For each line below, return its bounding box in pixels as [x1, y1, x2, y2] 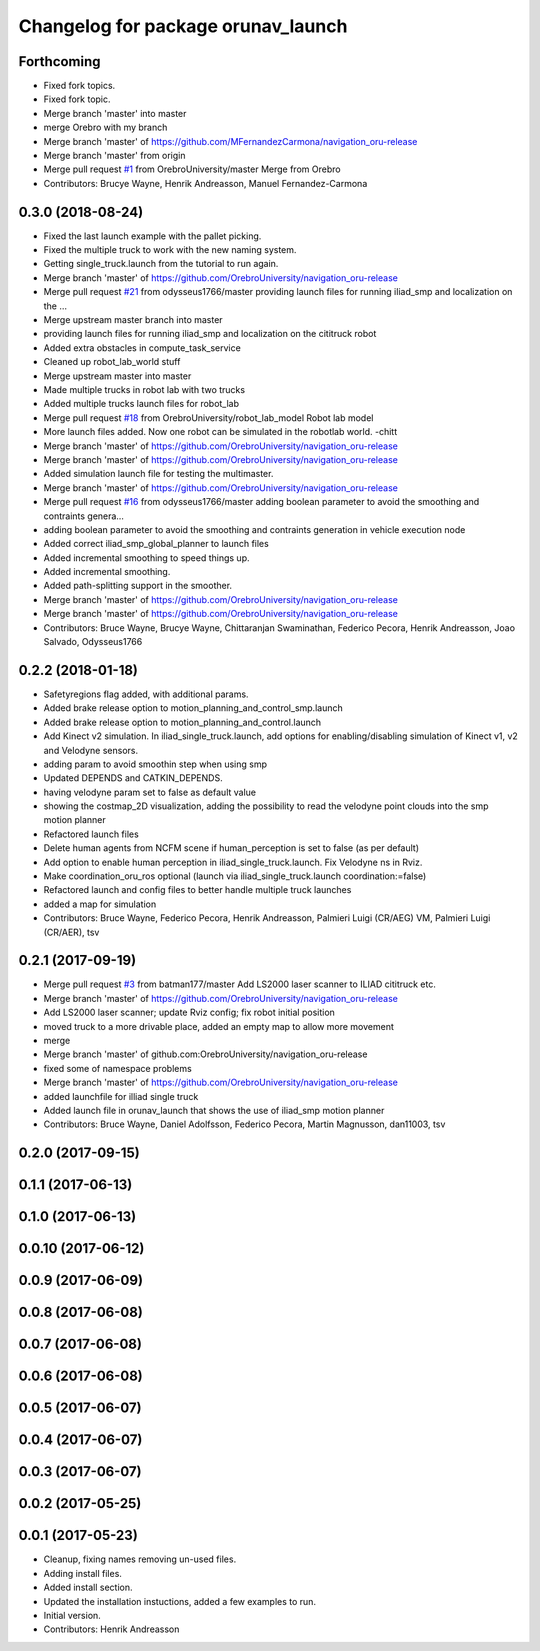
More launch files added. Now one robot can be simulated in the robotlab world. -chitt [43, 426, 398, 438]
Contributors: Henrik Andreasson [43, 1623, 180, 1635]
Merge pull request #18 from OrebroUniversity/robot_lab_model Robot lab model [43, 411, 374, 424]
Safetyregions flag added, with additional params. [43, 688, 249, 700]
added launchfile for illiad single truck [43, 1090, 199, 1102]
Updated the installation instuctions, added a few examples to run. [43, 1595, 317, 1607]
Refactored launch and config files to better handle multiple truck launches [43, 884, 352, 896]
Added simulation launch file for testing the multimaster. [43, 468, 274, 480]
